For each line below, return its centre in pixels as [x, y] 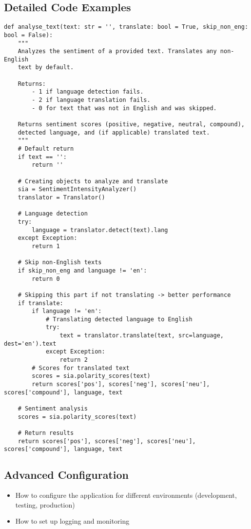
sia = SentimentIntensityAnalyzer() [77, 189]
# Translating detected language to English [119, 319]
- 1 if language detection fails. [88, 92]
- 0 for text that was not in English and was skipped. [124, 108]
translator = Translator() [61, 197]
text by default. [46, 68]
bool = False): [29, 35]
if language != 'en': [67, 311]
